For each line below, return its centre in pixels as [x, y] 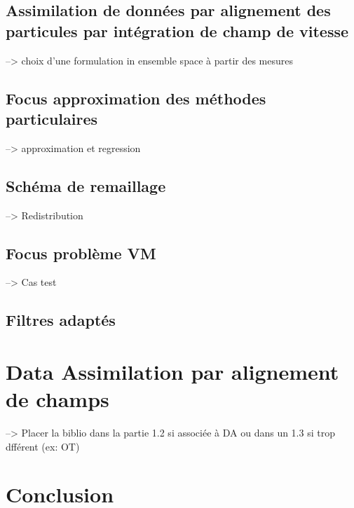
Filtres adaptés [61, 320]
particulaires [52, 118]
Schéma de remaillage [86, 185]
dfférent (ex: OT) [43, 446]
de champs [57, 399]
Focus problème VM [81, 253]
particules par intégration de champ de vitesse [177, 30]
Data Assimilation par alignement [172, 371]
